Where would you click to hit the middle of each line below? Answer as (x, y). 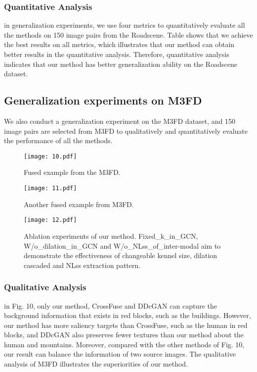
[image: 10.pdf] (50, 156)
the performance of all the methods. (58, 140)
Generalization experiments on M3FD (103, 100)
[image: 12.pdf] (50, 220)
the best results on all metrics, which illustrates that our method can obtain (119, 44)
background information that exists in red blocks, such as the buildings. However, (128, 315)
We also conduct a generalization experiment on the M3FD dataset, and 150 (120, 121)
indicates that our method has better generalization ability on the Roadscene (121, 64)
